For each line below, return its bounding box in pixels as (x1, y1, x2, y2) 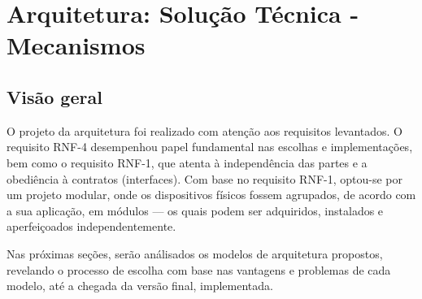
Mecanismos (7, 28, 146, 62)
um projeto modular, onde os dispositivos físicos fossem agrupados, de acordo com (7, 186, 416, 203)
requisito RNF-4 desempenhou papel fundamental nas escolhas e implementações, (7, 138, 413, 155)
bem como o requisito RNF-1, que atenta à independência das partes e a (7, 154, 368, 171)
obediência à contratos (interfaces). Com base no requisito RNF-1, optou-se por (7, 170, 403, 187)
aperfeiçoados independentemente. (7, 218, 176, 235)
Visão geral (7, 84, 102, 109)
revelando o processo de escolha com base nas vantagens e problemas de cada (7, 261, 391, 278)
